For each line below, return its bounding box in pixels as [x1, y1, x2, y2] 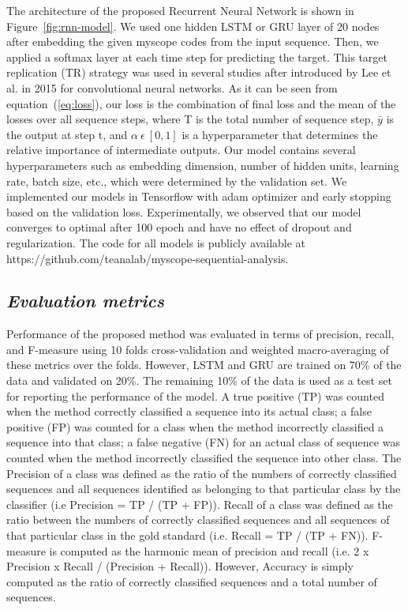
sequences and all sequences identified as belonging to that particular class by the [6, 480, 401, 497]
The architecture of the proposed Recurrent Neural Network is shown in [6, 2, 354, 18]
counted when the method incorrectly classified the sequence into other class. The [6, 450, 402, 466]
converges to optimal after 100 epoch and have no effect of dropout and [6, 219, 352, 235]
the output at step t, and [6, 126, 128, 142]
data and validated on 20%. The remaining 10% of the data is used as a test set [6, 372, 392, 389]
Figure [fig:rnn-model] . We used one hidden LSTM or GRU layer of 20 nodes [6, 17, 380, 34]
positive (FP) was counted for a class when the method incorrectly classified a [6, 418, 384, 435]
